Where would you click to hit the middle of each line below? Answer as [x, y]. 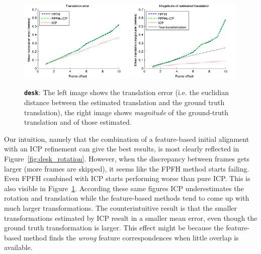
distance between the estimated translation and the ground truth [124, 102]
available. [18, 247]
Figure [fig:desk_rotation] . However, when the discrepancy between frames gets [127, 159]
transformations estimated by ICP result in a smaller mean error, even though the [131, 218]
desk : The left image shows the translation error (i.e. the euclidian [127, 92]
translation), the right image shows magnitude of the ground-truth [126, 112]
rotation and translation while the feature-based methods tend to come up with [127, 198]
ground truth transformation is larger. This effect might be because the [114, 228]
